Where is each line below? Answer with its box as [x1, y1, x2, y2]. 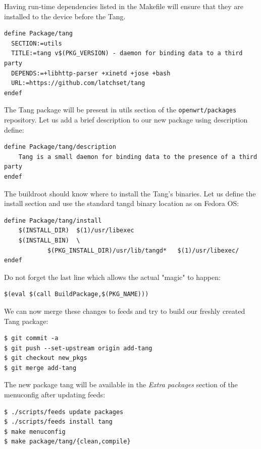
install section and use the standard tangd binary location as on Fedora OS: [4, 198, 239, 209]
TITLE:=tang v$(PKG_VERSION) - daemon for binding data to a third [11, 50, 243, 57]
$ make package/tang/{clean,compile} [4, 438, 131, 445]
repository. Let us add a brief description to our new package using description [4, 114, 248, 125]
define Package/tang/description [4, 143, 116, 151]
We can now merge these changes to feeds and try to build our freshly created [4, 305, 245, 316]
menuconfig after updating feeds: [4, 389, 106, 400]
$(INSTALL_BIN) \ [18, 236, 80, 244]
